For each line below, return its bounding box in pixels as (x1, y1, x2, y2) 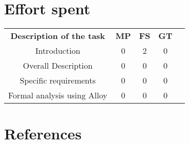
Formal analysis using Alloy (8, 89, 108, 101)
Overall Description (23, 59, 93, 72)
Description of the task (10, 30, 106, 42)
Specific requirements (19, 74, 96, 87)
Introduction (35, 45, 80, 57)
